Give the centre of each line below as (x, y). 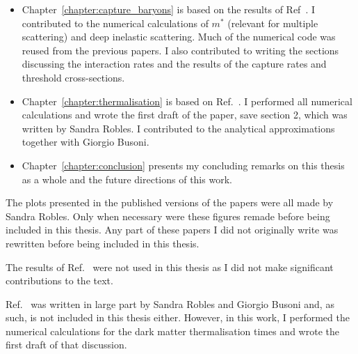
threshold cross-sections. (73, 77)
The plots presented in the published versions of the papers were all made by (170, 202)
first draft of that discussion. (66, 345)
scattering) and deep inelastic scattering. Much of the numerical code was (179, 37)
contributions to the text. (59, 280)
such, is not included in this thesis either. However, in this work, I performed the (178, 317)
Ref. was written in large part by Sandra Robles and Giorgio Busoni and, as (170, 303)
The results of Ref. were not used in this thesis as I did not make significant (170, 267)
